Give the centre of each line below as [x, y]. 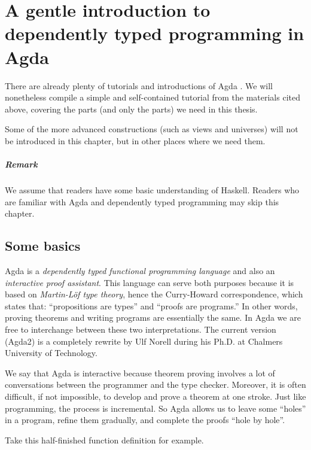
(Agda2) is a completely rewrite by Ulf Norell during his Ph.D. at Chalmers [144, 341]
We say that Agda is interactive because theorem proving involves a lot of [140, 373]
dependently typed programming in [155, 33]
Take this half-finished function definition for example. [104, 440]
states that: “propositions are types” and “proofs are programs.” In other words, [151, 305]
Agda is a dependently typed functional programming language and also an [140, 271]
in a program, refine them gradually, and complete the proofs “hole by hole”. [145, 420]
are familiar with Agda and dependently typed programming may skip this [142, 201]
